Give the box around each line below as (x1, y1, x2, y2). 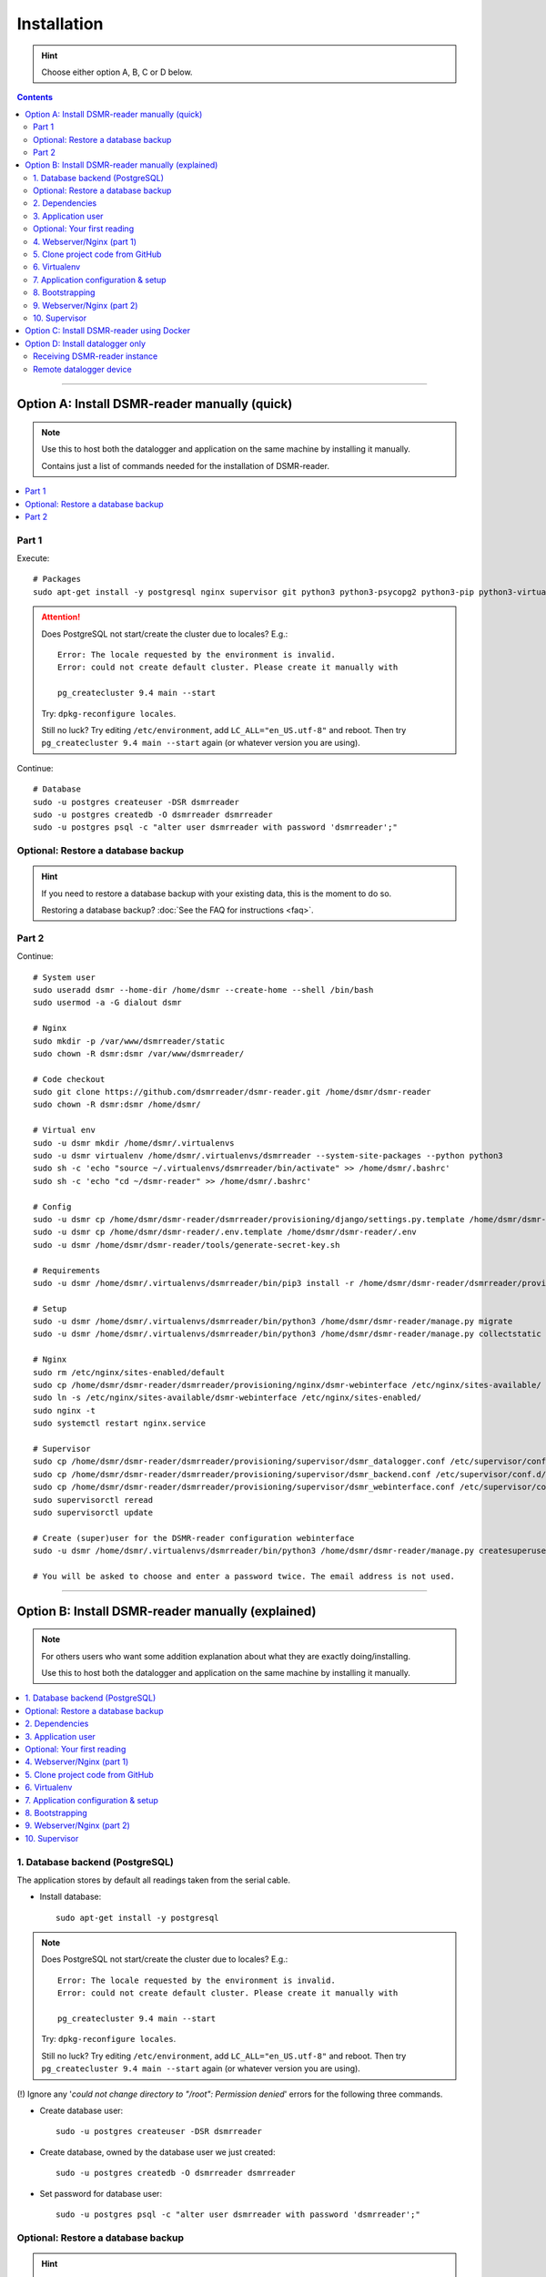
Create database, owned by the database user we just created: (39, 2146, 276, 2158)
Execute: (16, 553, 50, 564)
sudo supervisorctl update (33, 1507, 154, 1517)
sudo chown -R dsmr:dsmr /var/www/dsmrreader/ (33, 1048, 245, 1058)
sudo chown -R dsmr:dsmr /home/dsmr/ (33, 1099, 202, 1110)
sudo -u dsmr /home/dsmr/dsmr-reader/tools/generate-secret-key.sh (33, 1240, 340, 1250)
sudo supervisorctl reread (33, 1495, 154, 1505)
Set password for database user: (39, 2188, 163, 2199)
